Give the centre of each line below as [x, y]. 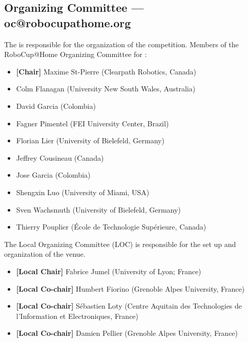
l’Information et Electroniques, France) [77, 316]
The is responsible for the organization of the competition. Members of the [121, 44]
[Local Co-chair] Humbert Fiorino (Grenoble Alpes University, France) [130, 288]
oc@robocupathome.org [68, 22]
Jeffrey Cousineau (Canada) [60, 157]
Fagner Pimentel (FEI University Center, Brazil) [92, 123]
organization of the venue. [45, 254]
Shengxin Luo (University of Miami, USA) [83, 192]
